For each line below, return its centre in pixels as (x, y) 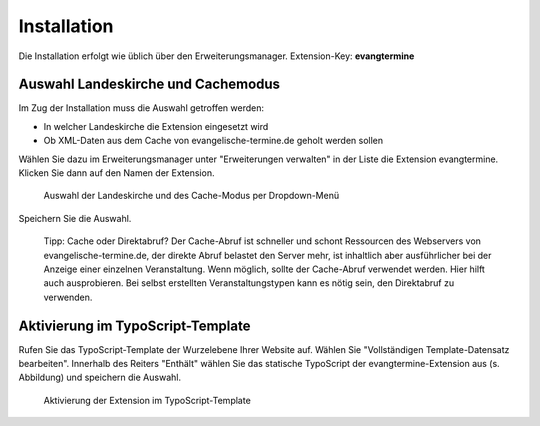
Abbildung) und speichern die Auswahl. (100, 377)
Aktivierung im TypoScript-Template (134, 325)
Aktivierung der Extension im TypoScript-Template (147, 400)
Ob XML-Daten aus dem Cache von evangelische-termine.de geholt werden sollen (213, 141)
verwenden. (68, 297)
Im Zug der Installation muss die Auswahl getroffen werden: (141, 108)
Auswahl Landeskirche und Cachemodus (149, 84)
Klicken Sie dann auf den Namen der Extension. (116, 173)
